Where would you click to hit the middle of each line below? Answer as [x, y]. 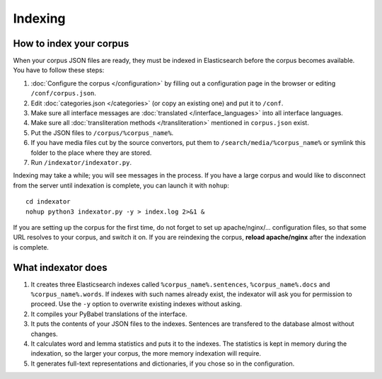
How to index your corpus [71, 43]
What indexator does [60, 268]
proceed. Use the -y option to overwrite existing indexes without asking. [136, 304]
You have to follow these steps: [59, 70]
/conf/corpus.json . [64, 93]
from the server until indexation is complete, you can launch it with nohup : [121, 185]
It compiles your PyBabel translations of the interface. [109, 314]
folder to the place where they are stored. [91, 153]
